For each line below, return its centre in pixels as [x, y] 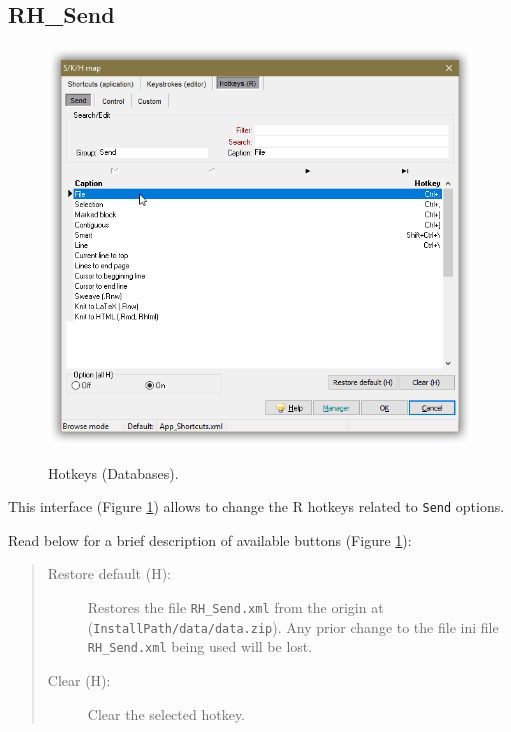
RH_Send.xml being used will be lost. [200, 646]
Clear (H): [79, 680]
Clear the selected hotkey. [166, 713]
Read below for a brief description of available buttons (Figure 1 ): [210, 539]
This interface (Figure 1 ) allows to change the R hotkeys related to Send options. [256, 506]
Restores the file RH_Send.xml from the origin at [235, 607]
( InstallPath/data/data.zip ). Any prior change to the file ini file [293, 626]
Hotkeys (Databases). [113, 472]
